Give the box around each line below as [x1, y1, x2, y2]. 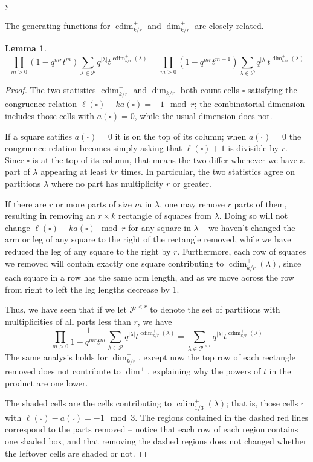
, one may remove [160, 197, 225, 210]
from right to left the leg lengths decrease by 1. [5, 282, 179, 295]
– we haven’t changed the [201, 221, 295, 233]
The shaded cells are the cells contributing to [5, 397, 172, 409]
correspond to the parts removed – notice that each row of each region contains [5, 423, 298, 435]
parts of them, [234, 197, 287, 210]
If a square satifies [5, 129, 73, 142]
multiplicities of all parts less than [5, 314, 131, 327]
